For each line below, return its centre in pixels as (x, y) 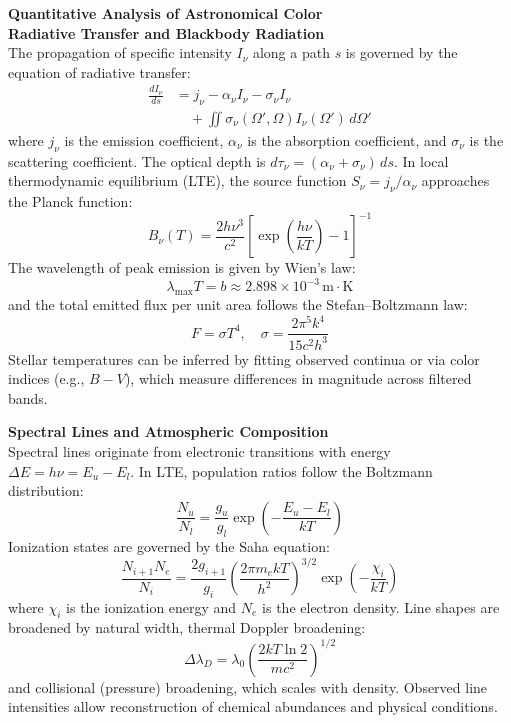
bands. (28, 397)
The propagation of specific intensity (120, 52)
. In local (421, 160)
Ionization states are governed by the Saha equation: (169, 546)
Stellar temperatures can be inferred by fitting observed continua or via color (244, 358)
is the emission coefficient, (144, 139)
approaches (455, 180)
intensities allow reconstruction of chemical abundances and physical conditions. (253, 706)
